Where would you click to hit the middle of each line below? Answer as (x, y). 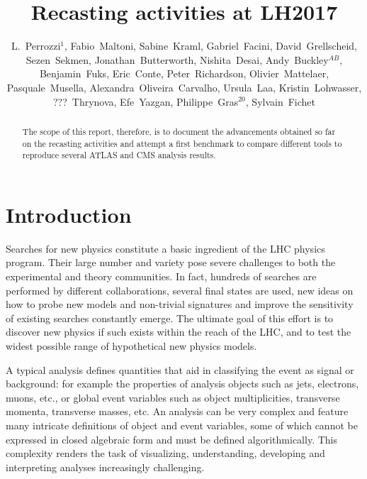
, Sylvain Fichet (281, 101)
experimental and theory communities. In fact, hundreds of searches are (161, 276)
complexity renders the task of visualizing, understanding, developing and (165, 453)
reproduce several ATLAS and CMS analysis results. (119, 155)
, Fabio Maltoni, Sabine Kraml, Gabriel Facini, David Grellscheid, (211, 46)
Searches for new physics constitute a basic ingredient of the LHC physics (165, 248)
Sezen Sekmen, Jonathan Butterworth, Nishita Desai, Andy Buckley (177, 59)
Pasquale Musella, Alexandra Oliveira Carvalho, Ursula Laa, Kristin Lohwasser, (184, 87)
